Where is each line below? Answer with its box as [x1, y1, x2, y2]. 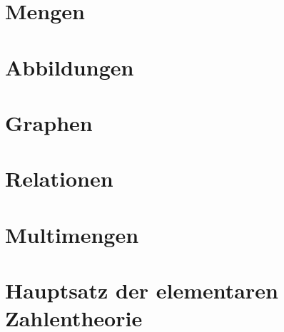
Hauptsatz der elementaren [5, 276, 278, 305]
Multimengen [5, 219, 139, 249]
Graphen [5, 108, 93, 137]
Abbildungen [5, 52, 134, 81]
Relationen [5, 164, 113, 193]
